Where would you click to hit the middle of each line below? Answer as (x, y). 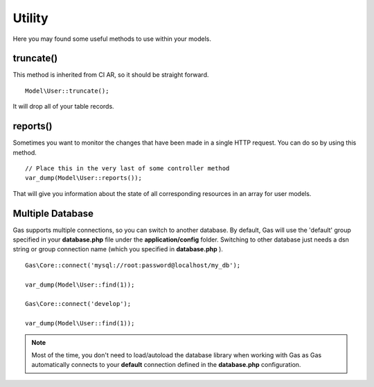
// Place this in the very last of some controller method (127, 168)
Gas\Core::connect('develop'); (78, 304)
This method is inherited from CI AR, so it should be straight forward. (111, 75)
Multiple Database (53, 214)
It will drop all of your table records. (63, 107)
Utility (30, 18)
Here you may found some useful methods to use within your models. (112, 39)
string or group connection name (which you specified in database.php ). (118, 249)
